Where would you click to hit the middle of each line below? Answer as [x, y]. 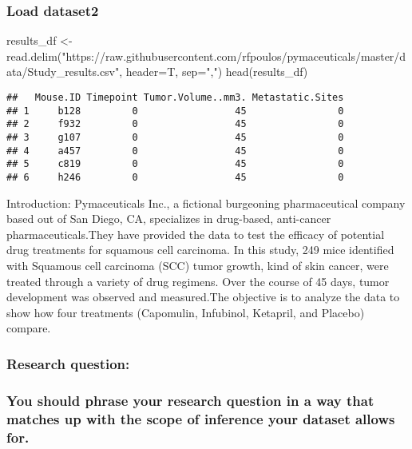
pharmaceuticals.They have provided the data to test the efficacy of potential [196, 234]
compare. [29, 328]
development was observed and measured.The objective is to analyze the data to [203, 297]
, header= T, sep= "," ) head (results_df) [214, 72]
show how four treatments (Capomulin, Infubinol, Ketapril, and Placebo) [186, 312]
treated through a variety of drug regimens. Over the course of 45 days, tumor [198, 281]
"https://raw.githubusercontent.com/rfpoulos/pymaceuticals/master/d [234, 56]
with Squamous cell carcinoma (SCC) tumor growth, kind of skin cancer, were [198, 265]
